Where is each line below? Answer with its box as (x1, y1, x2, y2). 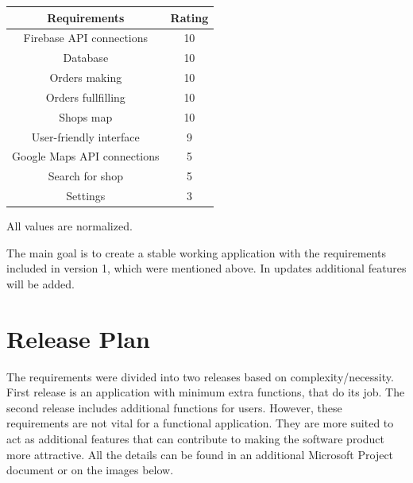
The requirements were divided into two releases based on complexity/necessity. (6, 368, 394, 384)
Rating (170, 9, 209, 25)
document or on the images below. (6, 462, 174, 478)
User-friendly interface (31, 128, 140, 145)
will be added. (6, 275, 75, 292)
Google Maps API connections (12, 148, 160, 164)
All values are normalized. (6, 218, 133, 234)
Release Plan (6, 322, 150, 354)
